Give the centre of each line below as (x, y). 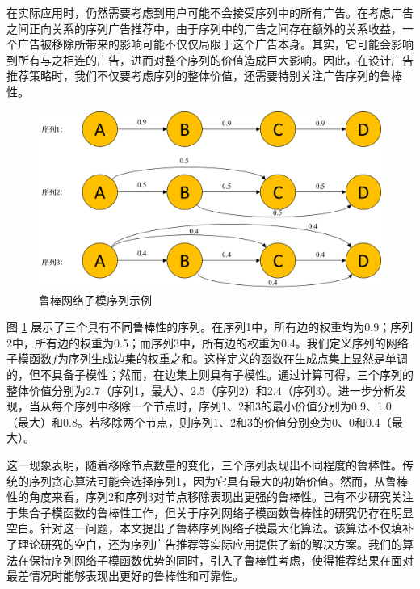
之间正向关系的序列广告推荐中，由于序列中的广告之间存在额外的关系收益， (204, 28)
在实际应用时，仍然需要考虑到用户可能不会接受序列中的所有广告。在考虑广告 (210, 12)
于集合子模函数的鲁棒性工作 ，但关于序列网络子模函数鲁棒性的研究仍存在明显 (210, 512)
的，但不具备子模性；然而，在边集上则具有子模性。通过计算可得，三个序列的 (210, 374)
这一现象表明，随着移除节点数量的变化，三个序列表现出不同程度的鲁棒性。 (204, 464)
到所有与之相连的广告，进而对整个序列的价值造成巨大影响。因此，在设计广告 (210, 59)
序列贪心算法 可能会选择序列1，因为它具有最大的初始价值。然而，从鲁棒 (218, 480)
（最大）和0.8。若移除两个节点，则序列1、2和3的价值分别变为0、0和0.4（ (199, 421)
